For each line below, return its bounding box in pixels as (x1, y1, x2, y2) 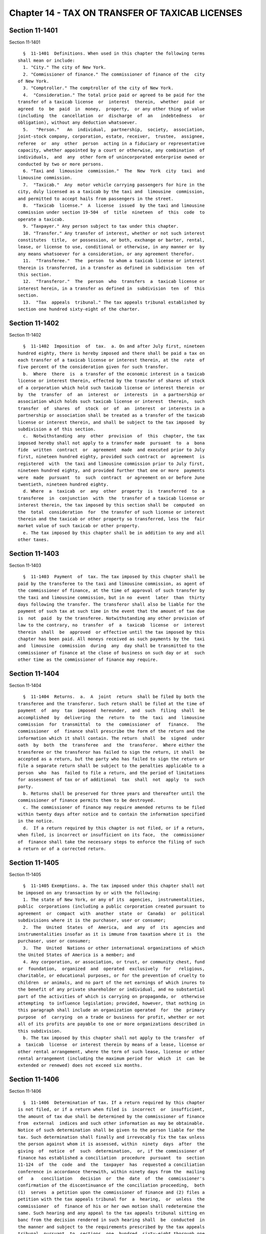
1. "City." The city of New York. (23, 65, 106, 70)
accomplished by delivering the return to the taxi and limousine (18, 715, 205, 720)
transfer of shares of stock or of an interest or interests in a (18, 405, 205, 411)
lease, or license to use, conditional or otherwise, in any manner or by (18, 244, 205, 250)
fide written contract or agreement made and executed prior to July (18, 447, 205, 453)
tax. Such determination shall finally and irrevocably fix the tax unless (18, 1134, 205, 1140)
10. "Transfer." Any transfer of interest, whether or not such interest (23, 230, 205, 236)
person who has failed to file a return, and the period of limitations (18, 770, 205, 775)
